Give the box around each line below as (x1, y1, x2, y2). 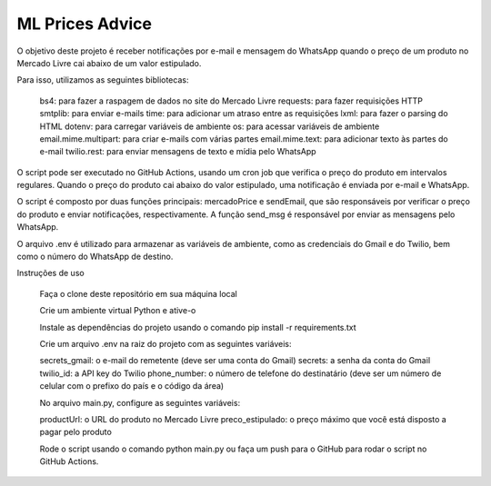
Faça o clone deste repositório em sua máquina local (39, 288, 238, 299)
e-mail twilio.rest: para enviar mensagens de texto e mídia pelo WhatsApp (39, 146, 317, 157)
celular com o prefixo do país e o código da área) (39, 381, 225, 392)
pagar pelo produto (39, 427, 113, 438)
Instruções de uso (16, 268, 85, 279)
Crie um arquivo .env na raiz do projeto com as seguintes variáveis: (39, 338, 292, 349)
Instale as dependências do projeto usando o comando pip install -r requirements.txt (39, 322, 356, 332)
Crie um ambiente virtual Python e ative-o (39, 305, 196, 316)
